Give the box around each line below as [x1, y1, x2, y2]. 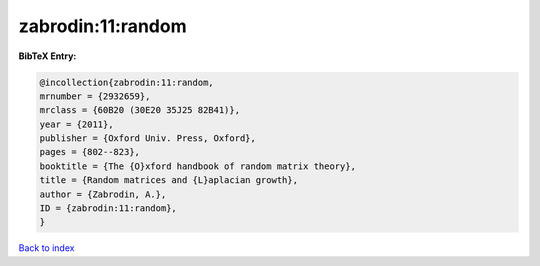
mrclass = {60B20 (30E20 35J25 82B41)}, [39, 105, 240, 116]
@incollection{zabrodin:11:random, [39, 76, 214, 88]
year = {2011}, [39, 118, 114, 130]
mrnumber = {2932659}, [39, 90, 151, 102]
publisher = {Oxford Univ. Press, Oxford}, [39, 133, 257, 144]
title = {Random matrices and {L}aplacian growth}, [39, 175, 299, 186]
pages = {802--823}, [39, 146, 140, 158]
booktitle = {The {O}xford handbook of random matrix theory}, [39, 160, 357, 172]
